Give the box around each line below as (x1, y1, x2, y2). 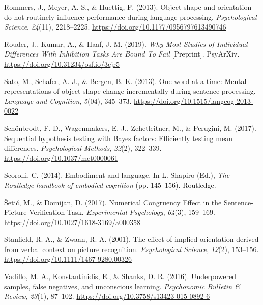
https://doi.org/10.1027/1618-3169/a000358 (4, 216, 141, 227)
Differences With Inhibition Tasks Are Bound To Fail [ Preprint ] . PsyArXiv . (4, 48, 240, 59)
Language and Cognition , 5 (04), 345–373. (4, 95, 132, 106)
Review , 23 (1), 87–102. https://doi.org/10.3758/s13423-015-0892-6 (4, 291, 210, 301)
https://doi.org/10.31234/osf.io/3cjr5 (4, 58, 120, 69)
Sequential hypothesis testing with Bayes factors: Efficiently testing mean (4, 132, 232, 143)
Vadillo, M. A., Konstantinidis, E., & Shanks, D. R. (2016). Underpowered (4, 271, 236, 282)
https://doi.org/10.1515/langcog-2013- (134, 95, 253, 106)
